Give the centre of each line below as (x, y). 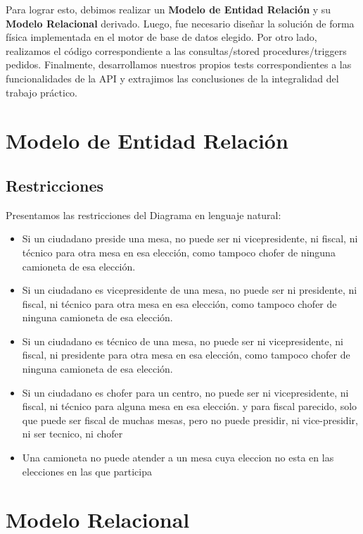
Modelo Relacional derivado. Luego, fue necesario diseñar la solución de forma (180, 23)
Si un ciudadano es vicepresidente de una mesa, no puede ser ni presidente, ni (190, 290)
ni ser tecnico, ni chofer (72, 434)
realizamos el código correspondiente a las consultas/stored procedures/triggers (176, 50)
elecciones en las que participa (87, 471)
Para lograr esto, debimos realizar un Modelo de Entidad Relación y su (168, 9)
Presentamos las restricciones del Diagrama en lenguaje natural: (144, 215)
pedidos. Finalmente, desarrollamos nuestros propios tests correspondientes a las (179, 64)
